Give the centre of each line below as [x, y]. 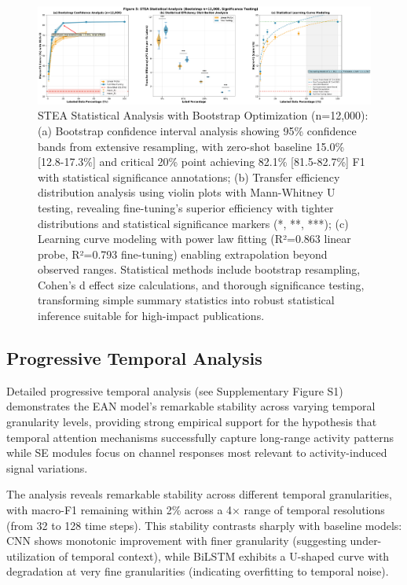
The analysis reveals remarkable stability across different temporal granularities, [199, 494]
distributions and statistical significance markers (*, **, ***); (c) [193, 223]
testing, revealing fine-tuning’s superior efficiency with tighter [186, 207]
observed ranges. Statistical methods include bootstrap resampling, [199, 269]
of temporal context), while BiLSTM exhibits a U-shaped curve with [224, 556]
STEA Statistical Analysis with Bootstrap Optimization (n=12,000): [203, 115]
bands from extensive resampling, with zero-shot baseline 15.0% [191, 146]
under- [366, 541]
